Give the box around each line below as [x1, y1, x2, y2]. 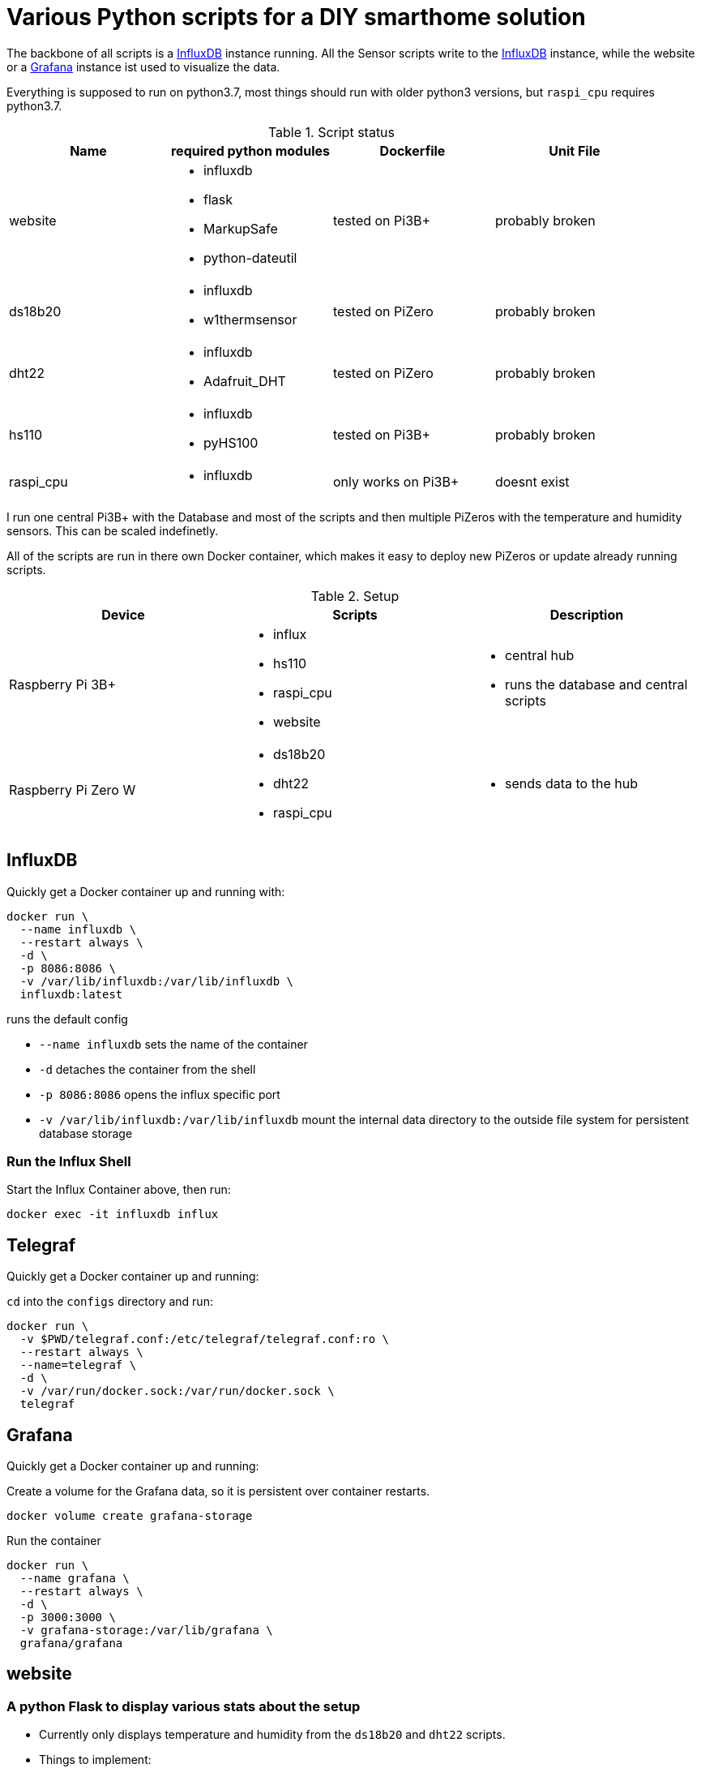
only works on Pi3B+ [332, 473, 459, 490]
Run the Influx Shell [6, 1152, 131, 1169]
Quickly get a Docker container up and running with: [6, 884, 285, 899]
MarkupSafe [203, 220, 278, 237]
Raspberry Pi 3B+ [9, 676, 117, 693]
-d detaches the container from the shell [39, 1062, 256, 1076]
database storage [39, 1126, 133, 1140]
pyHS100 [203, 434, 259, 451]
